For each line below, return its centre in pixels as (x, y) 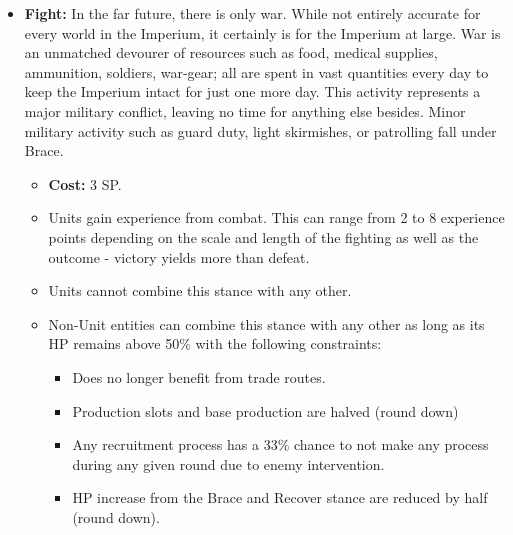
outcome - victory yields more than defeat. (179, 256)
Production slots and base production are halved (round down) (265, 410)
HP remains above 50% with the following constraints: (215, 343)
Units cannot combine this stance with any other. (200, 290)
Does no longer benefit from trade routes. (199, 376)
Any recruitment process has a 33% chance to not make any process (280, 444)
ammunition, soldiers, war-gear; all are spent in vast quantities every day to (256, 71)
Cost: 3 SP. (85, 183)
